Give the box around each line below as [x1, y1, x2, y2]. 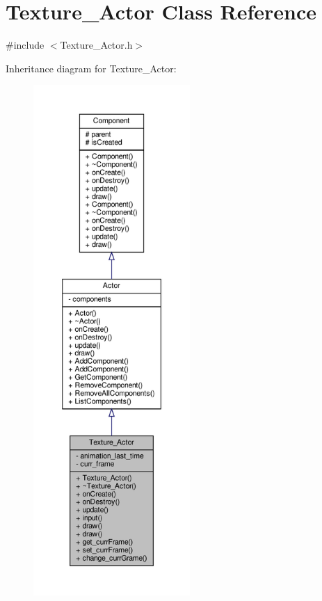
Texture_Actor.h [60, 38, 133, 52]
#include [6, 38, 45, 52]
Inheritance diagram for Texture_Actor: [6, 61, 177, 75]
